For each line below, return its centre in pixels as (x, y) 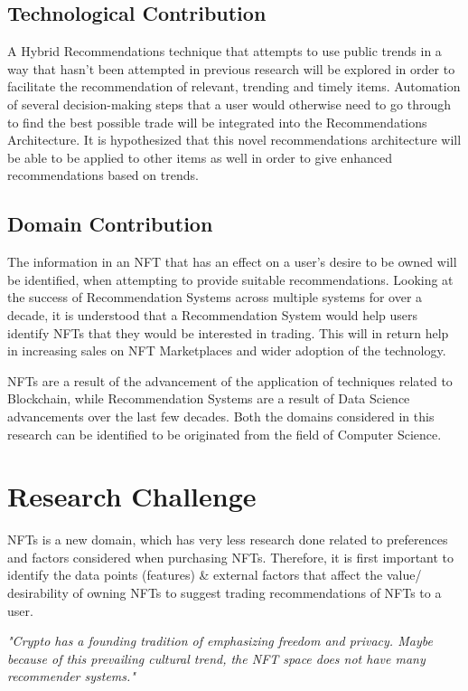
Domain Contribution (110, 224)
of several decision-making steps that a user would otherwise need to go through (229, 104)
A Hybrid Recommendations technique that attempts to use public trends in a (225, 51)
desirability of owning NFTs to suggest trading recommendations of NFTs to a (225, 592)
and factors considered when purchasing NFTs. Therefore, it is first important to (231, 557)
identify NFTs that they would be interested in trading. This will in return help (228, 332)
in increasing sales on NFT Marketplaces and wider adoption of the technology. (227, 350)
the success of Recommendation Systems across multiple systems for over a (215, 297)
